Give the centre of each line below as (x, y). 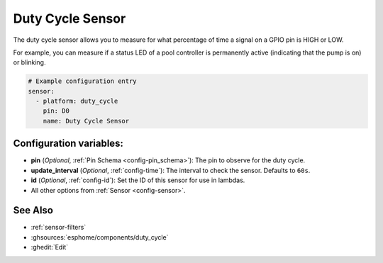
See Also (33, 210)
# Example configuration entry (83, 81)
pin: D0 (56, 111)
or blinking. (29, 62)
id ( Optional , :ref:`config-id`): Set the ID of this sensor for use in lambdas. (138, 180)
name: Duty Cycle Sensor (86, 121)
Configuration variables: (68, 144)
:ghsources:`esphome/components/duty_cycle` (100, 237)
